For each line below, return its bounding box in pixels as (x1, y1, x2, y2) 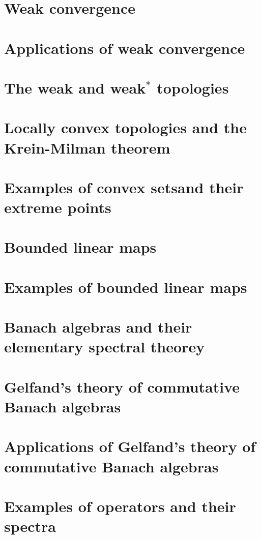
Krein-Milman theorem (4, 137, 170, 158)
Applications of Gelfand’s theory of (4, 436, 256, 457)
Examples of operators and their (4, 495, 236, 516)
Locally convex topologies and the (4, 117, 247, 138)
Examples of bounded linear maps (4, 276, 247, 297)
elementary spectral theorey (4, 336, 205, 357)
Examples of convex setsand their (4, 176, 244, 197)
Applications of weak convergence (4, 37, 245, 58)
